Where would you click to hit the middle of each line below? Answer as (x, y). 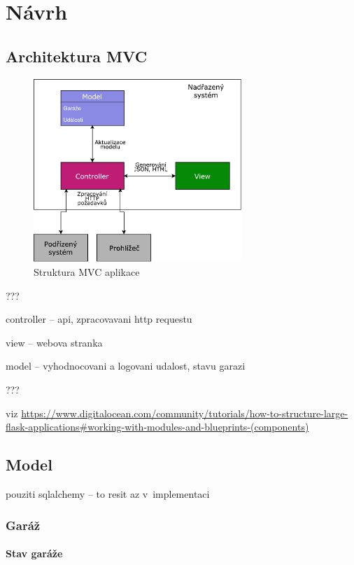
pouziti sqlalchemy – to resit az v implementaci (108, 494)
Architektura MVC (77, 56)
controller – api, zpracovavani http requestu (99, 319)
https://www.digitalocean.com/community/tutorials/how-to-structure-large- (185, 413)
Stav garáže (34, 553)
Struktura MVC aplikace (87, 272)
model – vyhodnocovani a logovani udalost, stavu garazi (126, 366)
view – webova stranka (54, 342)
